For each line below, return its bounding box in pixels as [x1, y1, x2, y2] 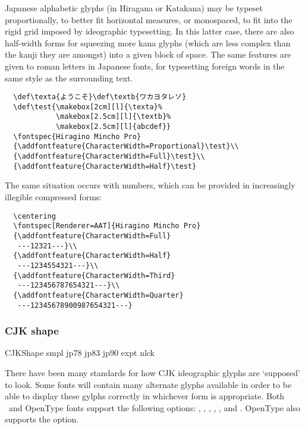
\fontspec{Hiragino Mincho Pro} [13, 132, 142, 141]
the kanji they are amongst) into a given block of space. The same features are [5, 48, 291, 61]
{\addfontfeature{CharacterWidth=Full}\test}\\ [13, 152, 205, 161]
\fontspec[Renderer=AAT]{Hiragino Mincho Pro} [13, 222, 201, 231]
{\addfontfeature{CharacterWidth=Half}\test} [13, 162, 197, 171]
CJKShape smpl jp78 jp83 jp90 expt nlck [5, 346, 155, 359]
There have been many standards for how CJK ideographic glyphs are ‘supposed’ [5, 366, 301, 378]
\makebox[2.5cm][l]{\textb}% [55, 112, 171, 121]
